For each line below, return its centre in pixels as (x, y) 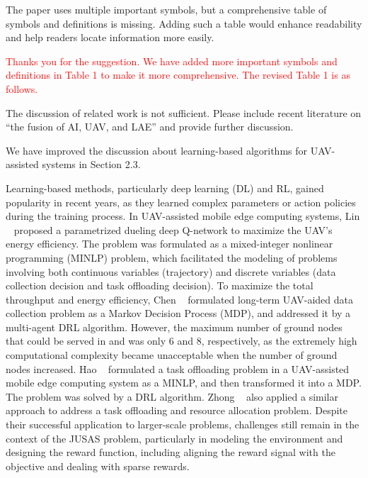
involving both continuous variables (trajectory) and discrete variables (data (171, 271)
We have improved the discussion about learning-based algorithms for (157, 150)
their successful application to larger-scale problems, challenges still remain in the (183, 424)
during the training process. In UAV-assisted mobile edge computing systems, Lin (183, 216)
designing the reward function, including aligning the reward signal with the (171, 452)
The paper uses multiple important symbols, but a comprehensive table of (166, 9)
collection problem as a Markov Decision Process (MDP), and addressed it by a (178, 313)
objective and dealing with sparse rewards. (98, 466)
